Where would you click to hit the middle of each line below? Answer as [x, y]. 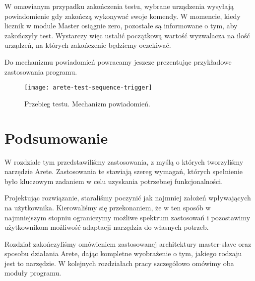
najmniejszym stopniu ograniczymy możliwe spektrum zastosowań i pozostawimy [127, 217]
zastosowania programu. [41, 71]
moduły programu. [33, 273]
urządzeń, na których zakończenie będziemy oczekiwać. [88, 45]
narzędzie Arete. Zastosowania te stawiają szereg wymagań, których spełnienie [124, 171]
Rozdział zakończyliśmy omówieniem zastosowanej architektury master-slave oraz [128, 243]
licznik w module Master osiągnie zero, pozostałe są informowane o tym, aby [121, 26]
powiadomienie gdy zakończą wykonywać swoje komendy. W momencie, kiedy [123, 16]
